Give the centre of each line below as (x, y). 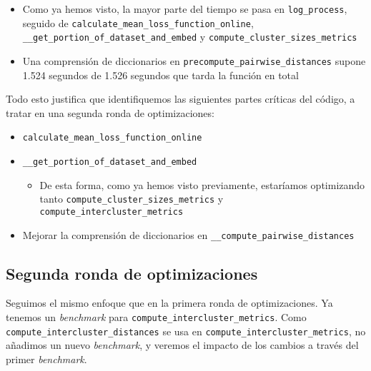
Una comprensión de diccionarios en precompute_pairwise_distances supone (194, 60)
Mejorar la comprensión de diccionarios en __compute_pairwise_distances (188, 234)
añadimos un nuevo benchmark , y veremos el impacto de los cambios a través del (182, 345)
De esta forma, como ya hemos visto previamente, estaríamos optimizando (202, 184)
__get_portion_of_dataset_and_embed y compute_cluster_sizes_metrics (190, 37)
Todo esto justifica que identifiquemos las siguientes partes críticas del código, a (180, 99)
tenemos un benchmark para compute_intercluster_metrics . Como (156, 317)
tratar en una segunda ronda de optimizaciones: (110, 112)
